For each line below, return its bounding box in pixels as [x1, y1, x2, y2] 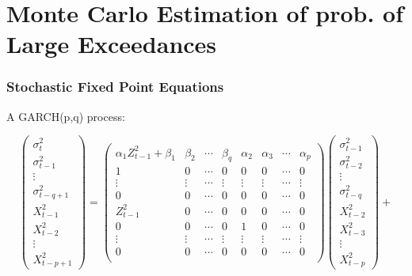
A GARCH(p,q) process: [6, 108, 125, 124]
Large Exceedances [6, 28, 217, 60]
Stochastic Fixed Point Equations [6, 77, 224, 96]
